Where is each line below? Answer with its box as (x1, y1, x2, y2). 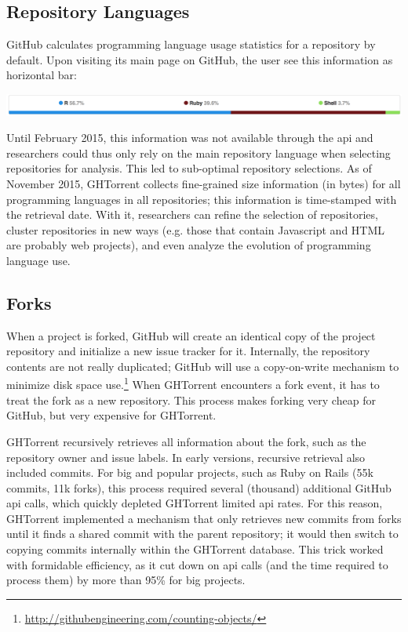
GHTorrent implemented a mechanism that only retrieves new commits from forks (6, 510, 402, 526)
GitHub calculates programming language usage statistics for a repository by (6, 36, 376, 53)
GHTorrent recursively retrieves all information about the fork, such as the (6, 433, 366, 449)
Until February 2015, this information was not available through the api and (6, 129, 373, 146)
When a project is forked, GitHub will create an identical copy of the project (6, 327, 376, 343)
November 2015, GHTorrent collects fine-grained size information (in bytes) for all (6, 175, 401, 191)
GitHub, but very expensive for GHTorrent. (6, 407, 217, 423)
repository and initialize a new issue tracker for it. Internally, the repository (6, 343, 370, 359)
